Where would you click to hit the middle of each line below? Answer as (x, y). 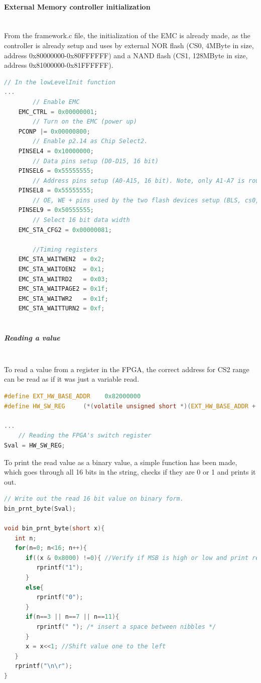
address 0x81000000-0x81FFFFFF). (59, 65)
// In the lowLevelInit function (60, 82)
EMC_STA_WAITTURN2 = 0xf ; (61, 309)
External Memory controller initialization (77, 6)
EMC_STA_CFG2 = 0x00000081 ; (65, 230)
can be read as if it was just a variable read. (72, 379)
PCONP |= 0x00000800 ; (54, 131)
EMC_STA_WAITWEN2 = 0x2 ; (61, 259)
